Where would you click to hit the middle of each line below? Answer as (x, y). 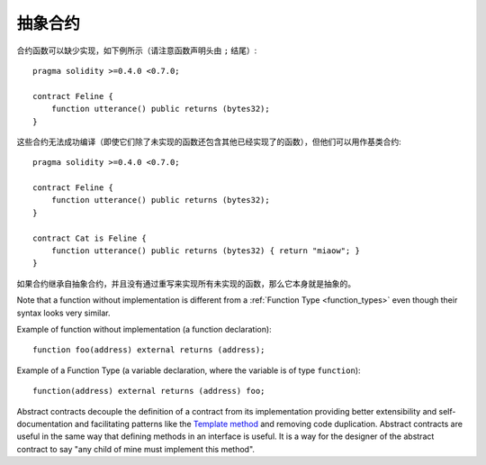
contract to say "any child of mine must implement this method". (136, 449)
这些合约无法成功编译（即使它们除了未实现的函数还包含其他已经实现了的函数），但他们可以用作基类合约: (209, 141)
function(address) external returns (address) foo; (149, 391)
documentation (45, 424)
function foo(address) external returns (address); (149, 350)
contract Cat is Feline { (90, 238)
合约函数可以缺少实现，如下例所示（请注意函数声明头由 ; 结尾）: (137, 50)
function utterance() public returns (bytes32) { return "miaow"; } (205, 251)
